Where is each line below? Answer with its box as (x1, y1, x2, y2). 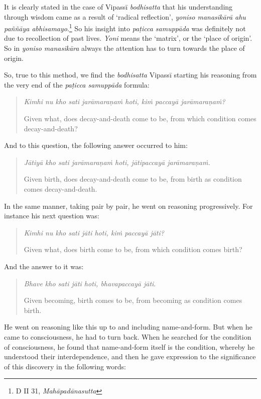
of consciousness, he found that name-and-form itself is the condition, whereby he (4, 341, 255, 352)
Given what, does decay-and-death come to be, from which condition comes (24, 113, 256, 123)
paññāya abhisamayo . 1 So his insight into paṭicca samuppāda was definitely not (4, 22, 246, 33)
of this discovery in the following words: (4, 361, 126, 371)
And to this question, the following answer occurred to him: (4, 140, 188, 150)
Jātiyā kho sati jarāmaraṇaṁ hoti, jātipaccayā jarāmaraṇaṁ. (24, 156, 210, 167)
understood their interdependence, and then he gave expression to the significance (4, 351, 256, 362)
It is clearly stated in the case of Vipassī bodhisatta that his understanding (4, 2, 233, 12)
